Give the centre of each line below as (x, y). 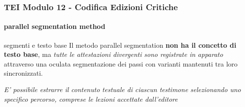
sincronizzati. (24, 73)
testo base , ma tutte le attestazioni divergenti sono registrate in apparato (114, 54)
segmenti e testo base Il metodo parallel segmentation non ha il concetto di (120, 45)
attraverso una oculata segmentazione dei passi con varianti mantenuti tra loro (121, 63)
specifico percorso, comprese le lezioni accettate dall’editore (91, 99)
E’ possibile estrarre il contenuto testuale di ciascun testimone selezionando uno (122, 89)
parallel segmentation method (55, 26)
